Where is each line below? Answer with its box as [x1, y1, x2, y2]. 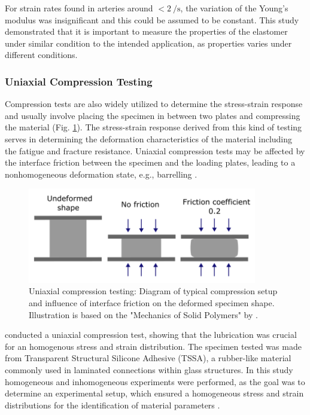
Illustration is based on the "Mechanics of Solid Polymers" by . [29, 308, 258, 321]
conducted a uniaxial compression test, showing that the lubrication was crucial [5, 328, 297, 341]
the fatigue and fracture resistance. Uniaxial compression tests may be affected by [5, 144, 305, 157]
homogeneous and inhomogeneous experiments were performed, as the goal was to [5, 375, 305, 387]
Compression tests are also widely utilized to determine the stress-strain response [5, 97, 303, 110]
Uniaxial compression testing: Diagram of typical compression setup [29, 285, 278, 297]
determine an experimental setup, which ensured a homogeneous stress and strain [5, 387, 304, 399]
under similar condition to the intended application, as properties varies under [5, 36, 292, 49]
